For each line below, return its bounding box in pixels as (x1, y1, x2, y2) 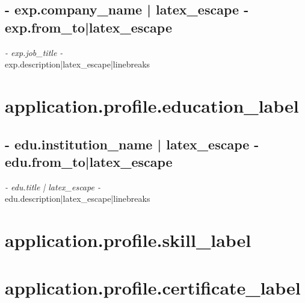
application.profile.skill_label (5, 228, 251, 252)
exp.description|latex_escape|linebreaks (5, 58, 150, 70)
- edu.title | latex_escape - (5, 180, 100, 193)
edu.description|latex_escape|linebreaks (5, 192, 150, 205)
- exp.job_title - (5, 46, 63, 58)
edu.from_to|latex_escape (5, 152, 173, 170)
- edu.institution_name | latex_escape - (5, 134, 259, 153)
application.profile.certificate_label (5, 275, 301, 299)
